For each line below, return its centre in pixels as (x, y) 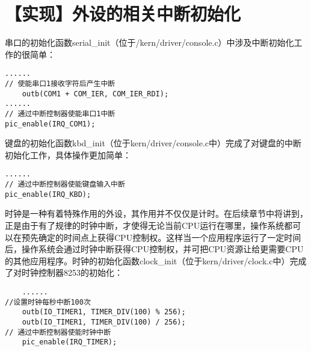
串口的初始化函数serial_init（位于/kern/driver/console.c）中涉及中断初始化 (149, 42)
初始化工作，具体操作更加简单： (68, 154)
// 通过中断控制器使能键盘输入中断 (65, 185)
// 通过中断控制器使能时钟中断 (58, 332)
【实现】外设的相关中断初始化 (123, 14)
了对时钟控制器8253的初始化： (64, 272)
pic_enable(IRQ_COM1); (50, 124)
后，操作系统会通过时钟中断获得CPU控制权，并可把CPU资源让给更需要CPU (154, 249)
